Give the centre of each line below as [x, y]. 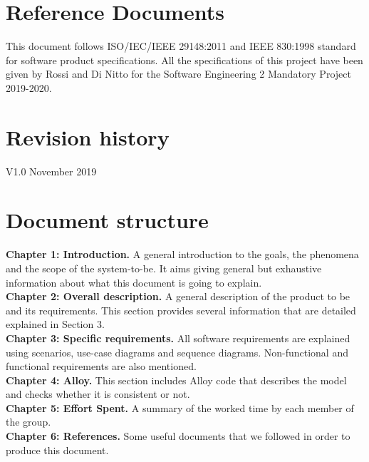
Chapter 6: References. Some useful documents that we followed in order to [178, 436]
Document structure [107, 220]
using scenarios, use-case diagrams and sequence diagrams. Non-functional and [177, 352]
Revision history [88, 137]
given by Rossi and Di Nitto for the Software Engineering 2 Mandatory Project [178, 74]
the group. [28, 422]
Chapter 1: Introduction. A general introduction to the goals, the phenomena [182, 254]
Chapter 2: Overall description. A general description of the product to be [178, 296]
